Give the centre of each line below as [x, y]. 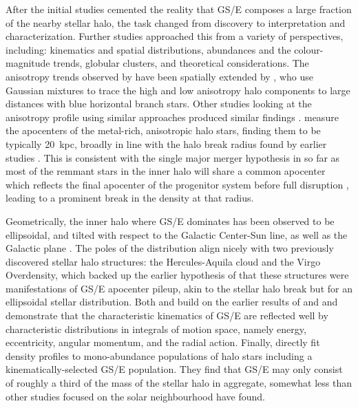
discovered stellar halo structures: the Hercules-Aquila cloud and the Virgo [163, 261]
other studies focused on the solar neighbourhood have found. [135, 396]
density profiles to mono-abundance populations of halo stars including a [159, 355]
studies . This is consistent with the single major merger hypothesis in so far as [173, 157]
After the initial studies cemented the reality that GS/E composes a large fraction [179, 9]
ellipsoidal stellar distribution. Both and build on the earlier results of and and [172, 302]
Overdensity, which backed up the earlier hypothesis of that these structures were [177, 275]
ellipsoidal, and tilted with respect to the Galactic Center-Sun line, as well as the [177, 234]
